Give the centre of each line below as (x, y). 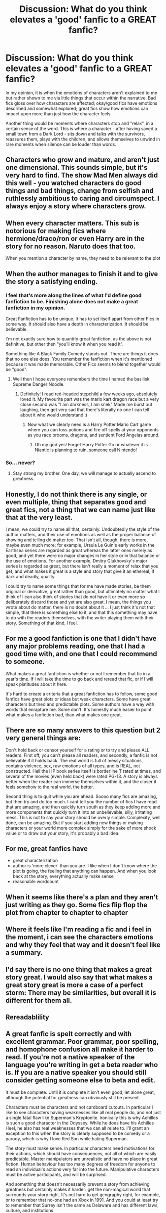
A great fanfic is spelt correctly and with (69, 1034)
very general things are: (43, 738)
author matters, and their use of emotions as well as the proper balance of (81, 534)
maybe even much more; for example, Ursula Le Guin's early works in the (80, 545)
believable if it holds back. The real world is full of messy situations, (74, 760)
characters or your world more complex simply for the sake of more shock (81, 828)
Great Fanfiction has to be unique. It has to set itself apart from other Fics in (83, 319)
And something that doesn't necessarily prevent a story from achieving (78, 1184)
